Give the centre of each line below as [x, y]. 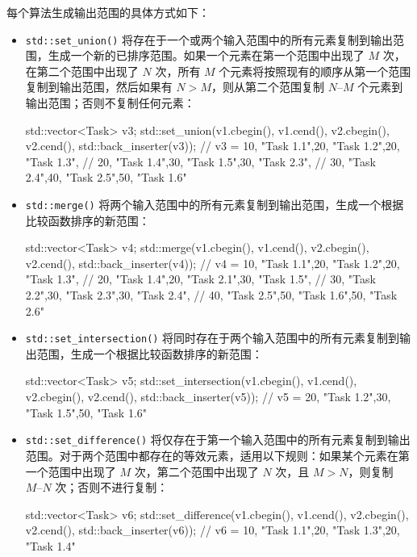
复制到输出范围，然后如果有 [99, 87]
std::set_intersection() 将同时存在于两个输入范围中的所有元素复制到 [213, 338]
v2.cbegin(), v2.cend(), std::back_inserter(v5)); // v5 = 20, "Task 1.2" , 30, [208, 397]
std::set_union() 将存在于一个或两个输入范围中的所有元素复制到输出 [209, 39]
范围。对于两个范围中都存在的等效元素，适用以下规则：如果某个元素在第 [217, 455]
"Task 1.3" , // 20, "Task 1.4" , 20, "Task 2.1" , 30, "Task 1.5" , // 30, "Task [200, 279]
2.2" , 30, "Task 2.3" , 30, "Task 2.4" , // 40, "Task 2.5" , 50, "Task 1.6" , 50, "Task [211, 295]
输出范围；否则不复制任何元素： [110, 103]
